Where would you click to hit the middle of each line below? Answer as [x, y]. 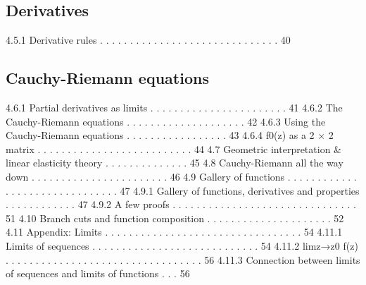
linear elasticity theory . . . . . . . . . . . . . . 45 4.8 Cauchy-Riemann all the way [175, 163]
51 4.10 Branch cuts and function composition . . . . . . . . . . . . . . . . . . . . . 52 [175, 218]
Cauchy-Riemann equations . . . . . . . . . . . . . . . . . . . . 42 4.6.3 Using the [166, 121]
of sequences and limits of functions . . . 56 [98, 273]
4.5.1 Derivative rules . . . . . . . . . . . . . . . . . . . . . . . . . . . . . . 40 [148, 40]
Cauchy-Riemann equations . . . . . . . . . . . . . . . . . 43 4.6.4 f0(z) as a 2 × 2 [170, 135]
